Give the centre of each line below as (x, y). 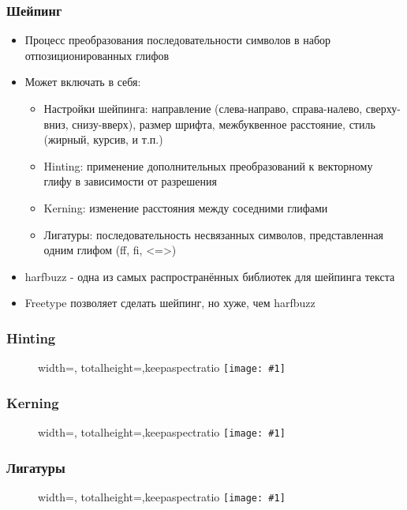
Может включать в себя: (83, 82)
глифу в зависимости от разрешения (130, 181)
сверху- (383, 108)
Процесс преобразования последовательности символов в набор (178, 40)
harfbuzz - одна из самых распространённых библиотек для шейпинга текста (210, 276)
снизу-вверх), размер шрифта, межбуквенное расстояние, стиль (224, 124)
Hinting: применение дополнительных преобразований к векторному (208, 165)
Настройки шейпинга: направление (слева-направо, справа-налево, (203, 108)
